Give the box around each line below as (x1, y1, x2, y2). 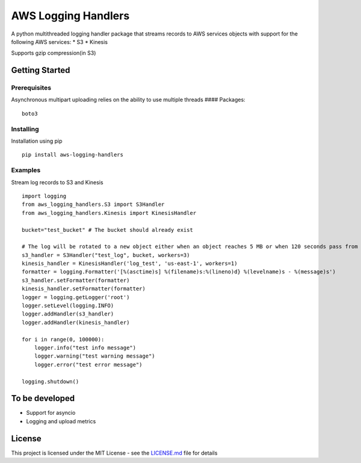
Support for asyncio (26, 409, 76, 417)
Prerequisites (11, 84, 51, 92)
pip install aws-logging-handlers (22, 151, 123, 158)
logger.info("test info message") (34, 344, 137, 351)
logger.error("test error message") (34, 361, 143, 368)
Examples (11, 166, 41, 175)
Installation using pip (11, 137, 63, 144)
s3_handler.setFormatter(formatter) (22, 277, 130, 284)
